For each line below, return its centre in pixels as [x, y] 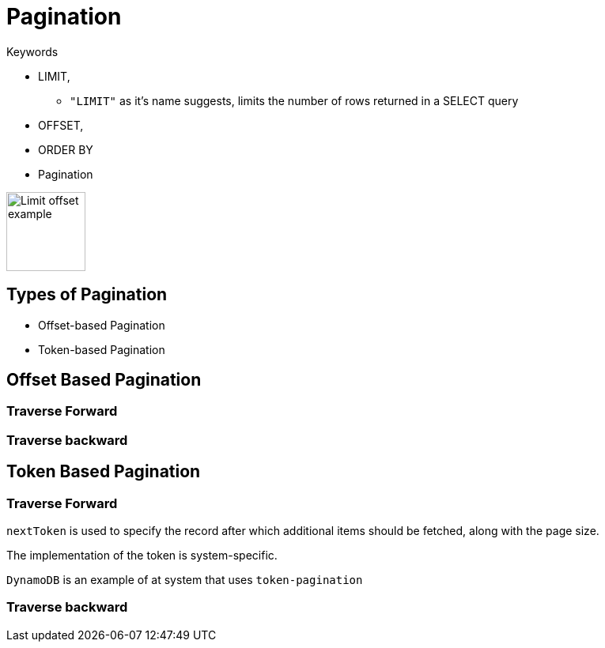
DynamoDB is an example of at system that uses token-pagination [185, 580]
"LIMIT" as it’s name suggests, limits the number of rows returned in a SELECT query [294, 100]
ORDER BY [66, 149]
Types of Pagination [87, 295]
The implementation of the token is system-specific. [142, 556]
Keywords [32, 51]
